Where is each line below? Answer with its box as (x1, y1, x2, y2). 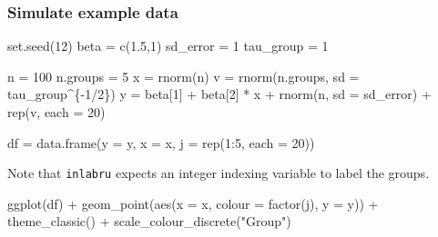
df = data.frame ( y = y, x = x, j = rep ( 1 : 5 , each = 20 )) (7, 133, 315, 152)
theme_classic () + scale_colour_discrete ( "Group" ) (7, 212, 291, 231)
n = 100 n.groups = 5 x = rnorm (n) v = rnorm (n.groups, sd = (7, 66, 360, 85)
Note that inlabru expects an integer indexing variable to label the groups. (7, 163, 430, 183)
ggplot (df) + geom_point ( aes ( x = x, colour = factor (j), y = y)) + (7, 193, 379, 212)
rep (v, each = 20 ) (7, 103, 106, 121)
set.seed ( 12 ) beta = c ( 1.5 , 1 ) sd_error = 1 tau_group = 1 (7, 36, 329, 55)
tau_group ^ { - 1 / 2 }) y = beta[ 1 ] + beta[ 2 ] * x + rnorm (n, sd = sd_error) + (7, 84, 432, 104)
